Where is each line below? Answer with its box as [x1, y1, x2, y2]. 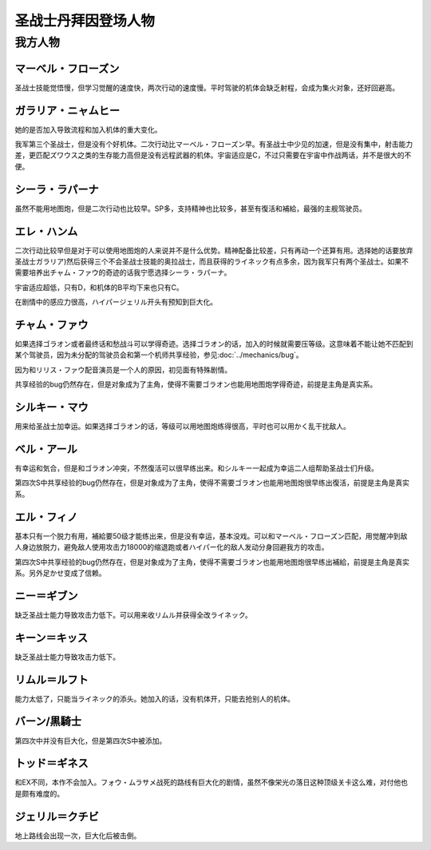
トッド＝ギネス [14, 757, 89, 770]
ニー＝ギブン [14, 589, 78, 602]
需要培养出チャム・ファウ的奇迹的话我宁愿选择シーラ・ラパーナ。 [14, 268, 231, 277]
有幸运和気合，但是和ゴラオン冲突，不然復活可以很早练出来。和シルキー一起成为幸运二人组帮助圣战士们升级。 [14, 463, 378, 473]
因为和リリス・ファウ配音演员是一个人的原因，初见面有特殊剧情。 [14, 364, 231, 375]
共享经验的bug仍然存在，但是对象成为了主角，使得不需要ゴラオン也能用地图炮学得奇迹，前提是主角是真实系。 [14, 379, 378, 389]
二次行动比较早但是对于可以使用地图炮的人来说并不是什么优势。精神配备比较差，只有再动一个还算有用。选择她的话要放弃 [14, 245, 413, 255]
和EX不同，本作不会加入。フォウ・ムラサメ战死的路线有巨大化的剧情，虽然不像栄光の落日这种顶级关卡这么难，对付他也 [14, 777, 409, 787]
